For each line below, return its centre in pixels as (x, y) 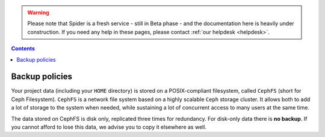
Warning (38, 13)
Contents (23, 48)
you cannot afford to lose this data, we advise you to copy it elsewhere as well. (109, 127)
